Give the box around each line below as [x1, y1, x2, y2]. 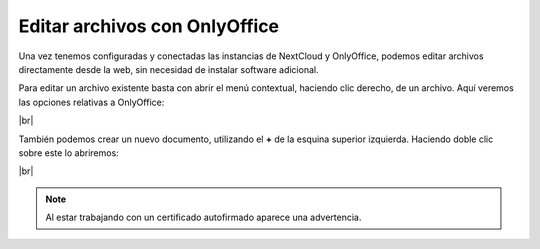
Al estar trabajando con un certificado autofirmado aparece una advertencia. [45, 211, 362, 224]
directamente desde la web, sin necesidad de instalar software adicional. [18, 63, 319, 75]
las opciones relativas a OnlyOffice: [18, 96, 165, 108]
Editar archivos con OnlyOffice [18, 15, 280, 37]
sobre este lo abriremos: [18, 146, 119, 159]
